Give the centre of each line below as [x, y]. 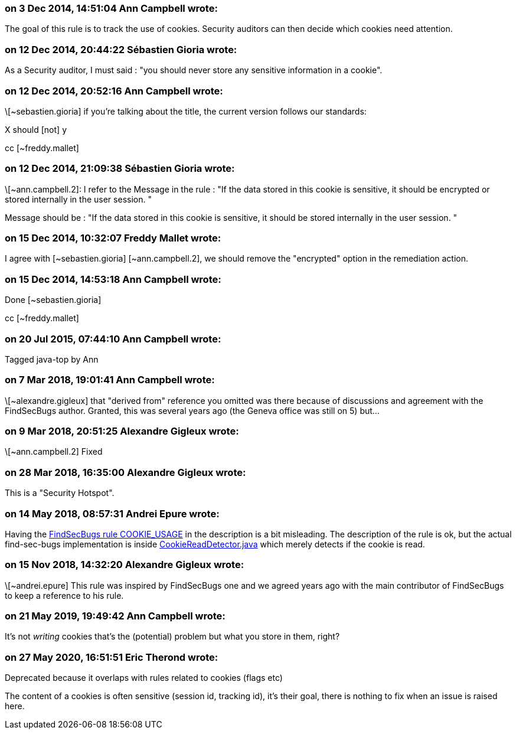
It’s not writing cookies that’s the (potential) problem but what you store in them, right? [172, 637]
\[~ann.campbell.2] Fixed [54, 452]
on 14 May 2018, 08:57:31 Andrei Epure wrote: [112, 513]
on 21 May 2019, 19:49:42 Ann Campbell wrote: [115, 616]
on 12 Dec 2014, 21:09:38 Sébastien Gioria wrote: [120, 169]
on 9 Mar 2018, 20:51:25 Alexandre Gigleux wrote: [122, 431]
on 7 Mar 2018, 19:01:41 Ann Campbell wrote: [110, 380]
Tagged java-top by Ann [52, 359]
